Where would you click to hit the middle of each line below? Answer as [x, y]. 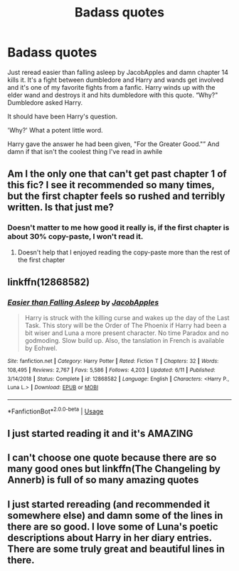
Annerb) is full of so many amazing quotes [103, 480]
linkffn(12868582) [49, 282]
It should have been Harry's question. [63, 116]
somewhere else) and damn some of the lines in [115, 515]
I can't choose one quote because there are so [112, 458]
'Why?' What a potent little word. [55, 130]
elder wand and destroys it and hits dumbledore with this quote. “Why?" [113, 95]
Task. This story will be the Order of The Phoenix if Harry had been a [126, 326]
